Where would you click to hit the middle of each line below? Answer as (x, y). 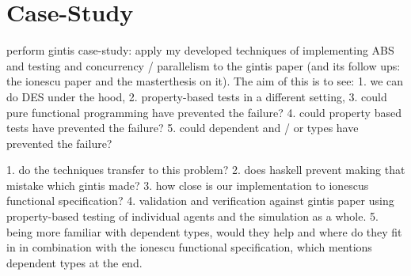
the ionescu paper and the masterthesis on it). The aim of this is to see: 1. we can (205, 81)
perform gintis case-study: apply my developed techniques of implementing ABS (200, 50)
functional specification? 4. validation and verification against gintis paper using (200, 200)
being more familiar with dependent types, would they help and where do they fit (204, 231)
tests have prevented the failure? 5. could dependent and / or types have (183, 128)
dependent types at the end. (74, 262)
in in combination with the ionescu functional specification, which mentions (189, 247)
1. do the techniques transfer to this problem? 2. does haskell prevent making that (206, 170)
